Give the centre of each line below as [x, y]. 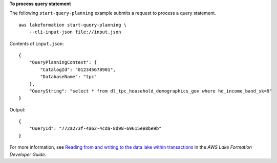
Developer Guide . [28, 154]
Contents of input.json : [37, 43]
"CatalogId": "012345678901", [78, 69]
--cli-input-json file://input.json [75, 32]
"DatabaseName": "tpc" [69, 77]
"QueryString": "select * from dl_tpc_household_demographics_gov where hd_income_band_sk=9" [151, 91]
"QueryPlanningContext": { [63, 62]
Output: [17, 109]
